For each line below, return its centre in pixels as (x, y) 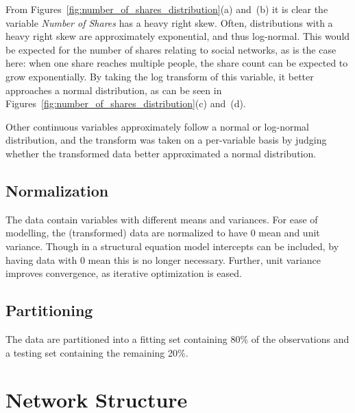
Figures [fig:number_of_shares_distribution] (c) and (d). (126, 103)
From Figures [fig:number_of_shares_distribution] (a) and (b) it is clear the (167, 9)
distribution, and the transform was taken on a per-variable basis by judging (166, 140)
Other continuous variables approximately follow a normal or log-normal (157, 126)
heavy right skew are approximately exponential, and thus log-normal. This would (178, 36)
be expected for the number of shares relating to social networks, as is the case (171, 49)
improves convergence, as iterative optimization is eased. (124, 273)
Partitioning (49, 310)
